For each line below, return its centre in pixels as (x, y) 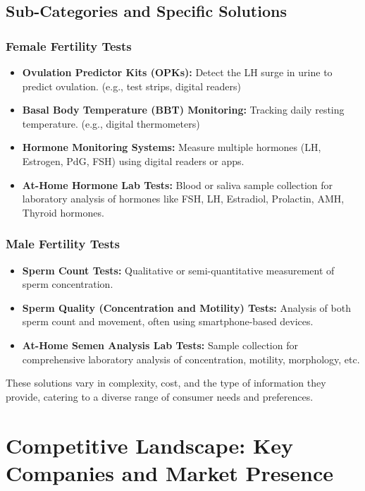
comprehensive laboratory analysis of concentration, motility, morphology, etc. (191, 359)
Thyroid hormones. (63, 212)
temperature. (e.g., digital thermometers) (111, 123)
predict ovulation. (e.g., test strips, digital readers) (131, 86)
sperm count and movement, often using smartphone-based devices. (168, 321)
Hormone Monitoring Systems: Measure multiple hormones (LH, (172, 147)
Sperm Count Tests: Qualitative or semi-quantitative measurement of (178, 270)
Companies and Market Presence (169, 472)
